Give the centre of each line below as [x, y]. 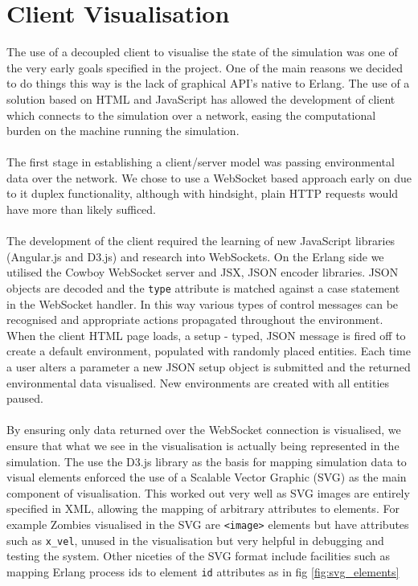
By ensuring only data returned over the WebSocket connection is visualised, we [204, 430]
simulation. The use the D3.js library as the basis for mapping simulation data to [207, 461]
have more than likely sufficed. [81, 209]
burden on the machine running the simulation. [123, 131]
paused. [25, 398]
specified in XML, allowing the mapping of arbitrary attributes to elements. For [203, 508]
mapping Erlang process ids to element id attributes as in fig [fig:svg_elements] [203, 571]
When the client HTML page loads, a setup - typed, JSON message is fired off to [206, 335]
